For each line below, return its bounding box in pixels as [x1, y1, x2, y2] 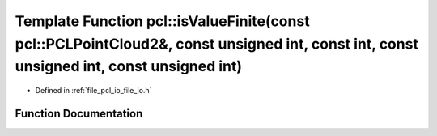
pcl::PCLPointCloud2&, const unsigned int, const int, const [15, 35, 418, 53]
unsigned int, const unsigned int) [15, 57, 243, 76]
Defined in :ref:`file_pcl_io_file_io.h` [35, 86, 152, 96]
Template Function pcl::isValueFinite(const [15, 12, 311, 30]
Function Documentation [15, 106, 143, 121]
